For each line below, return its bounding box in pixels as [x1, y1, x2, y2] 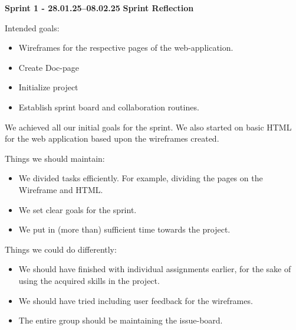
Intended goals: [5, 21, 60, 34]
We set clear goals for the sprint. [18, 203, 137, 215]
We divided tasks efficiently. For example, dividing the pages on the [18, 172, 263, 184]
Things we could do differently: [5, 243, 117, 255]
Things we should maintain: [5, 152, 105, 164]
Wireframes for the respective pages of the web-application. [18, 41, 233, 54]
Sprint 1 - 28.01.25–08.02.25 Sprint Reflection [5, 2, 194, 14]
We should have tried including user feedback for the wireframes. [18, 294, 253, 306]
